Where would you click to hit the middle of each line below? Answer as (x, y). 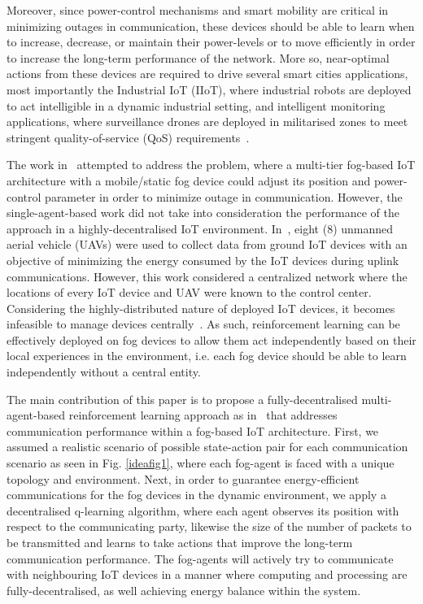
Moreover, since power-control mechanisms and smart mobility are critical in (198, 10)
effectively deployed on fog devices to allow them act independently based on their (211, 339)
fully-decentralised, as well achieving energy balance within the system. (184, 590)
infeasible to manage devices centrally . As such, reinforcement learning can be (203, 324)
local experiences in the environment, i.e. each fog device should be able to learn (207, 356)
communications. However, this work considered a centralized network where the (207, 276)
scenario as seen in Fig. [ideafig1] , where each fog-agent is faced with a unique (201, 463)
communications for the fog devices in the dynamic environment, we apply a (196, 495)
